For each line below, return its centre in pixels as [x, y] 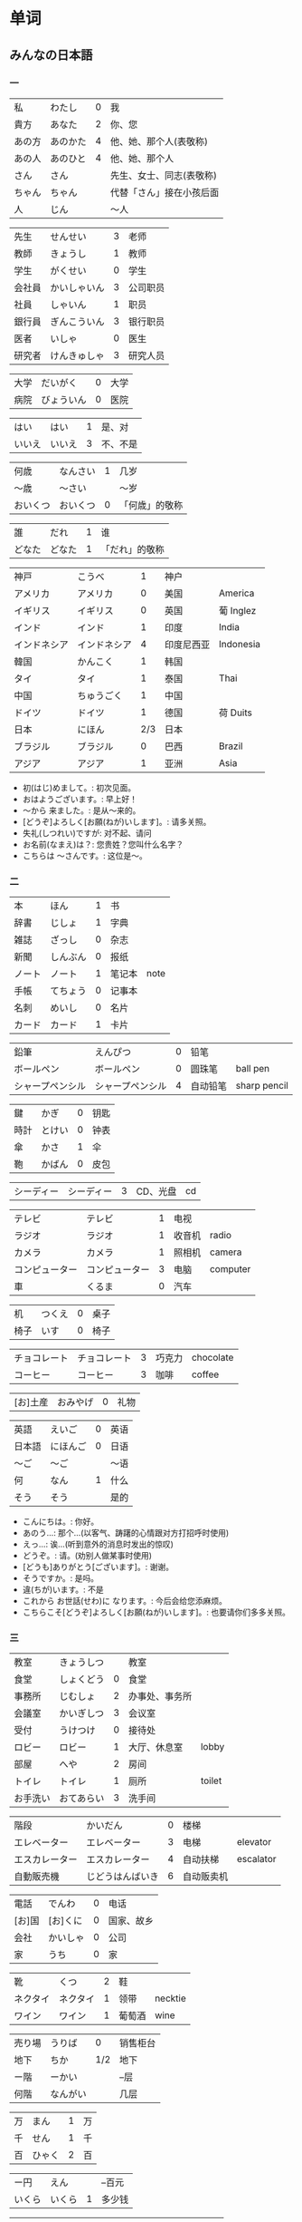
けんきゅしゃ [78, 355]
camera [226, 1252]
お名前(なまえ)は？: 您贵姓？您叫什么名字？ [103, 844]
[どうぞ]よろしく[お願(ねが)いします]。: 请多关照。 [117, 821]
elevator [254, 1842]
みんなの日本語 [51, 55]
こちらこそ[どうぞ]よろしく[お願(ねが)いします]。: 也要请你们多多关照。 [156, 1612]
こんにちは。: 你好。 [61, 1522]
